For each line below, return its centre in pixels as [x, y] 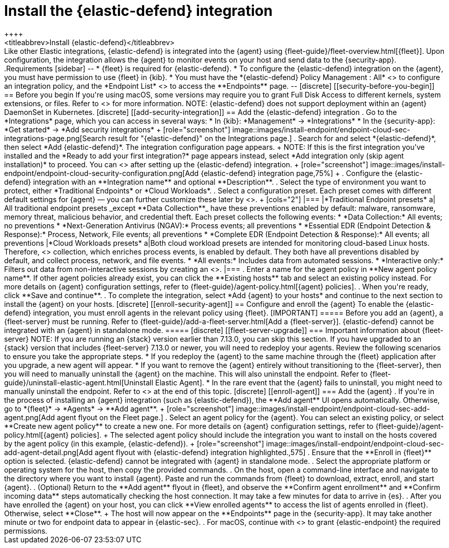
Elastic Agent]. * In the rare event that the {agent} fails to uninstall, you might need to [299, 382]
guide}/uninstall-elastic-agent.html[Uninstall [79, 382]
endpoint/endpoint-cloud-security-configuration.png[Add [102, 173]
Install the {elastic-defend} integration [139, 11]
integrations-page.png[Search [55, 138]
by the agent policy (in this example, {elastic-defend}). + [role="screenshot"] [134, 443]
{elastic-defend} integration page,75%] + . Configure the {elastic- [312, 173]
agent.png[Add [30, 417]
